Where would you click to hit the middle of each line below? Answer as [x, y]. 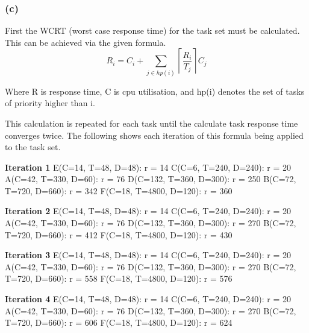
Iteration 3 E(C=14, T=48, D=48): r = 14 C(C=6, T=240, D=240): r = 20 [148, 255]
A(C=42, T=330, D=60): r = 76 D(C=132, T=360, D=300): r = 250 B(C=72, [151, 179]
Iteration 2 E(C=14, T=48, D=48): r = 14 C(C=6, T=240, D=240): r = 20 [148, 211]
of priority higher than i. [50, 103]
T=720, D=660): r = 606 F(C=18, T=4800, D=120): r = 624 [119, 322]
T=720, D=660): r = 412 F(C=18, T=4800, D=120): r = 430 [119, 234]
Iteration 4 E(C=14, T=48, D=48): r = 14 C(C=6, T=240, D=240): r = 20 [148, 299]
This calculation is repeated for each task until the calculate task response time [151, 123]
